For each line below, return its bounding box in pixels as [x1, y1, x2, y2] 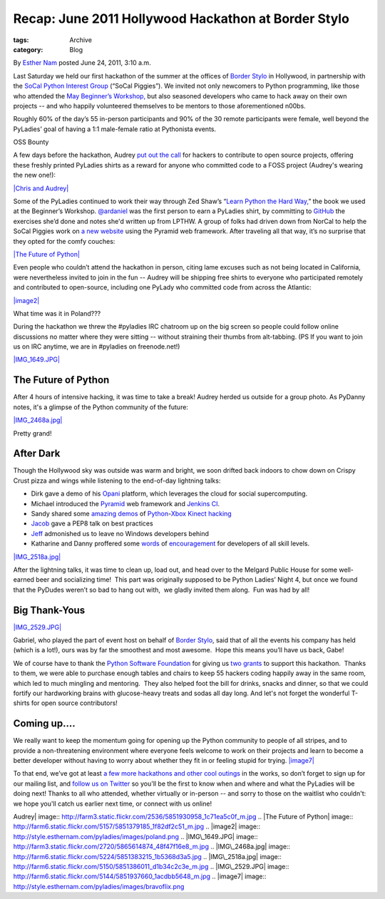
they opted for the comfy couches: [13, 237, 115, 245]
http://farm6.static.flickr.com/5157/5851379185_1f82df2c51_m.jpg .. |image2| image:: [13, 822, 260, 831]
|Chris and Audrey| [13, 184, 69, 192]
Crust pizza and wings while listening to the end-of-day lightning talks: [13, 476, 221, 485]
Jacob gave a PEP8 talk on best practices [31, 519, 153, 528]
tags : [13, 36, 29, 44]
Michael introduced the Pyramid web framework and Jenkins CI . [31, 499, 220, 508]
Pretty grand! [13, 428, 52, 438]
